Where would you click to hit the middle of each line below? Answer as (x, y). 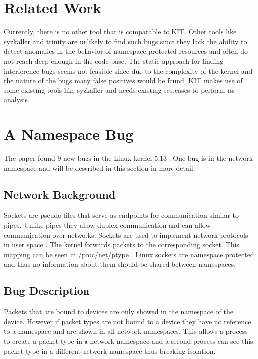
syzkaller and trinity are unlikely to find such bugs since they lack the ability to (126, 41)
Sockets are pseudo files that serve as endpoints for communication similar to (121, 215)
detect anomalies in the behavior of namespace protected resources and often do (126, 51)
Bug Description (47, 291)
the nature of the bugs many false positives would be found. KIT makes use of (123, 80)
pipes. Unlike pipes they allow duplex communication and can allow (107, 224)
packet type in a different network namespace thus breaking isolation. (110, 350)
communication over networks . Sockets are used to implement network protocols (126, 234)
